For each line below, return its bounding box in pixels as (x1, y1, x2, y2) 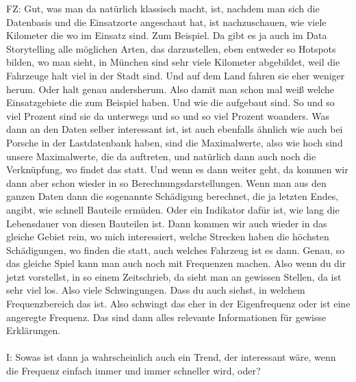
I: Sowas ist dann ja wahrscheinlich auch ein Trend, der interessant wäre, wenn (6, 350, 336, 364)
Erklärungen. (6, 323, 61, 338)
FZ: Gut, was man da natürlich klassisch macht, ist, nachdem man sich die (6, 1, 320, 15)
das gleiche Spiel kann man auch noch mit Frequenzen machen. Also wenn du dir (6, 256, 346, 270)
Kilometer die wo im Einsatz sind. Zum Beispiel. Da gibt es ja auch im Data (6, 28, 327, 42)
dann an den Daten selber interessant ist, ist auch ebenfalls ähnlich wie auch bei (6, 122, 343, 136)
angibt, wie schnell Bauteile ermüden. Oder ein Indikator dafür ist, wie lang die (6, 202, 340, 216)
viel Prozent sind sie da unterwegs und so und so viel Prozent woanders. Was (6, 108, 330, 123)
